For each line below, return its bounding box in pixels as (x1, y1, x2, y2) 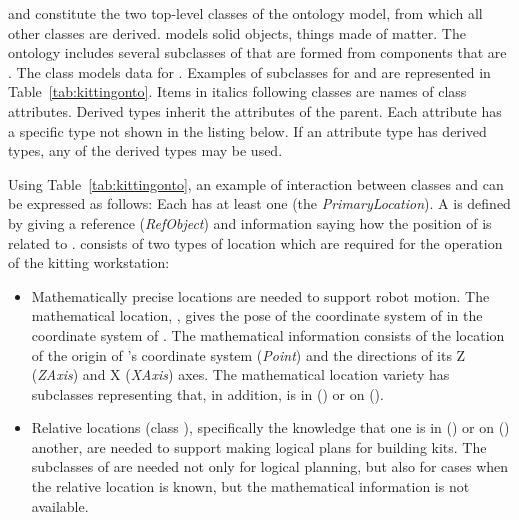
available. (31, 495, 89, 516)
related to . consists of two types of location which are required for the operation (8, 232, 503, 253)
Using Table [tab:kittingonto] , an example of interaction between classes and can (8, 173, 504, 194)
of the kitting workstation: (8, 252, 170, 273)
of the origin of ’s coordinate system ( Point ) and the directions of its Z (31, 344, 466, 365)
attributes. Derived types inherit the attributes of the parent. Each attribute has (8, 100, 502, 121)
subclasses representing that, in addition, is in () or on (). (31, 383, 384, 404)
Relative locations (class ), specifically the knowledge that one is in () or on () (31, 417, 510, 438)
